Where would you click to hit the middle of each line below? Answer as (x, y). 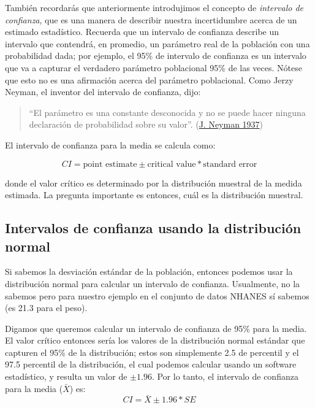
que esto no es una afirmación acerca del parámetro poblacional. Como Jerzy (149, 79)
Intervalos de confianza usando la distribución (153, 228)
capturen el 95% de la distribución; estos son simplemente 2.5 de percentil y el (152, 352)
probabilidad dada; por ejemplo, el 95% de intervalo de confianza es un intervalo (156, 56)
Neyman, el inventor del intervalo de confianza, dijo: (103, 92)
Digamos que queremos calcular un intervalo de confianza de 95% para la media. (156, 328)
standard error (230, 164)
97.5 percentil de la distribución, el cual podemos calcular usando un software (151, 364)
